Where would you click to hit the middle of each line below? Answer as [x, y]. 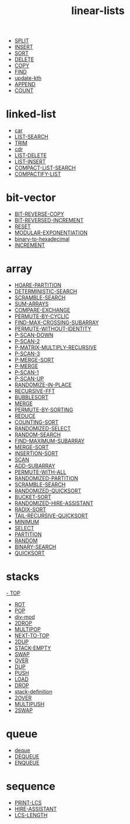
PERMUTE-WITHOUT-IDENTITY [53, 329]
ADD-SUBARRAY [35, 466]
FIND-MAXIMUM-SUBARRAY [50, 441]
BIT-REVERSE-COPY [39, 214]
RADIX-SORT [30, 509]
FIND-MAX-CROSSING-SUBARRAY [57, 323]
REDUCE [25, 416]
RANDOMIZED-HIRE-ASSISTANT [54, 503]
